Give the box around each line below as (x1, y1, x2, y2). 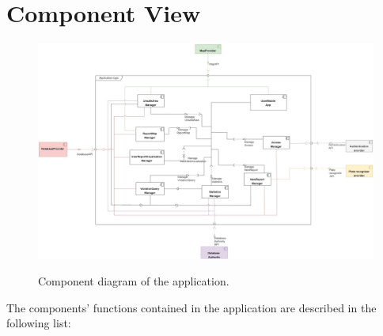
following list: (6, 315, 71, 331)
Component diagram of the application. (38, 273, 229, 289)
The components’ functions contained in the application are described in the (6, 299, 377, 315)
